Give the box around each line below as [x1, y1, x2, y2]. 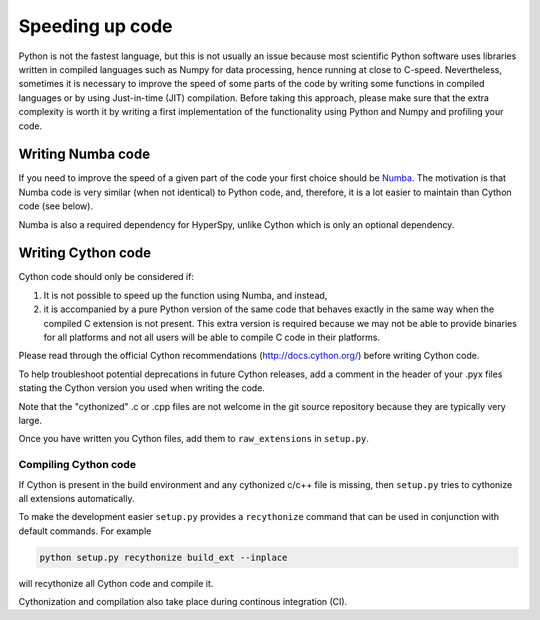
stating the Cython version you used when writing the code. [18, 382, 265, 394]
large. [18, 415, 43, 426]
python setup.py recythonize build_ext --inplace [39, 551, 288, 563]
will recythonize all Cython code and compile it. [18, 577, 214, 589]
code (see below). [18, 200, 94, 212]
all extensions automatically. [18, 492, 135, 504]
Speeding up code [18, 15, 174, 37]
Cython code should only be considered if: [18, 271, 195, 283]
